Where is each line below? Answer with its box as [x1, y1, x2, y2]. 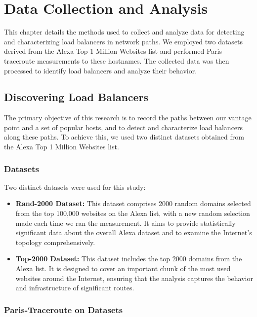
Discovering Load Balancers [4, 89, 149, 105]
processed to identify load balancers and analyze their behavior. [4, 65, 197, 75]
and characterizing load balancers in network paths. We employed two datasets [4, 36, 243, 46]
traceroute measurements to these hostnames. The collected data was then [4, 55, 229, 66]
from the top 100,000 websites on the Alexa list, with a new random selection [15, 208, 250, 218]
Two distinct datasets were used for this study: [4, 181, 146, 192]
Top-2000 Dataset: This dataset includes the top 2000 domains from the [15, 253, 242, 264]
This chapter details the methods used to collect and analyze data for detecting [4, 27, 245, 37]
